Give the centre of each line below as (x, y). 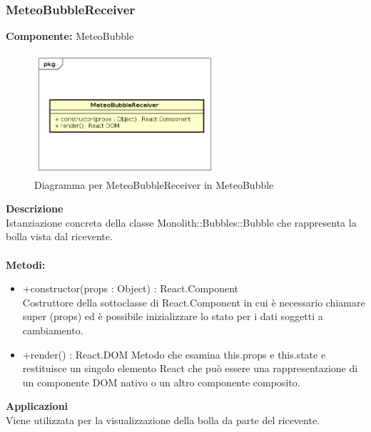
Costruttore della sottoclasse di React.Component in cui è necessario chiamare (194, 302)
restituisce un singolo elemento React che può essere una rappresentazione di (190, 368)
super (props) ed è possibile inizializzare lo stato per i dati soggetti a (173, 316)
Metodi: (26, 264)
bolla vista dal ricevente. (59, 236)
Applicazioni (37, 406)
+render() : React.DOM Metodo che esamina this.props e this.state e (174, 354)
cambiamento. (53, 330)
